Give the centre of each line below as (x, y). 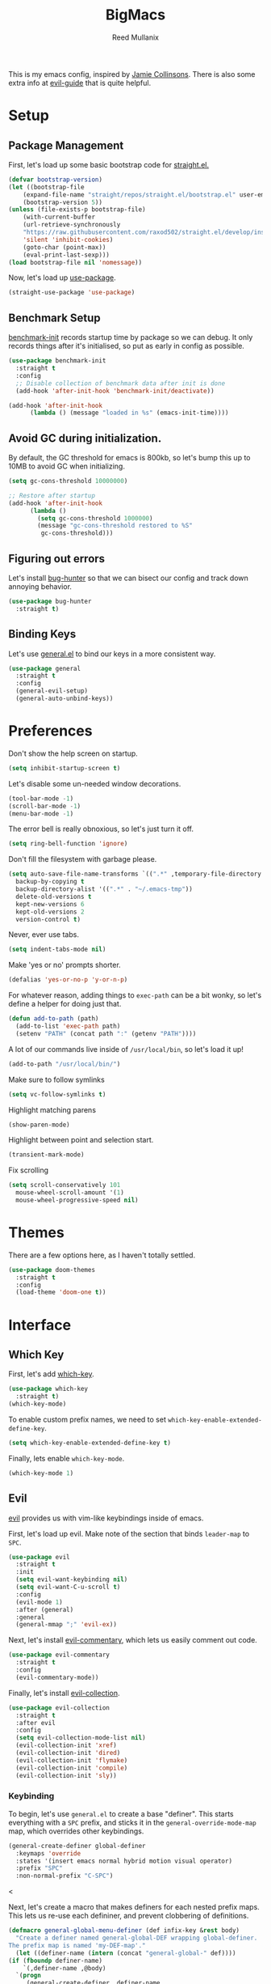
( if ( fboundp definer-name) (56, 1961)
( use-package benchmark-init (57, 361)
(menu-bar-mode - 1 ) (41, 814)
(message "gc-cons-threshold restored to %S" (115, 526)
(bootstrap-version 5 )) (63, 202)
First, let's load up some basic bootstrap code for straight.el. (109, 164)
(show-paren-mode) (39, 1125)
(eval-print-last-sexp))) (67, 255)
